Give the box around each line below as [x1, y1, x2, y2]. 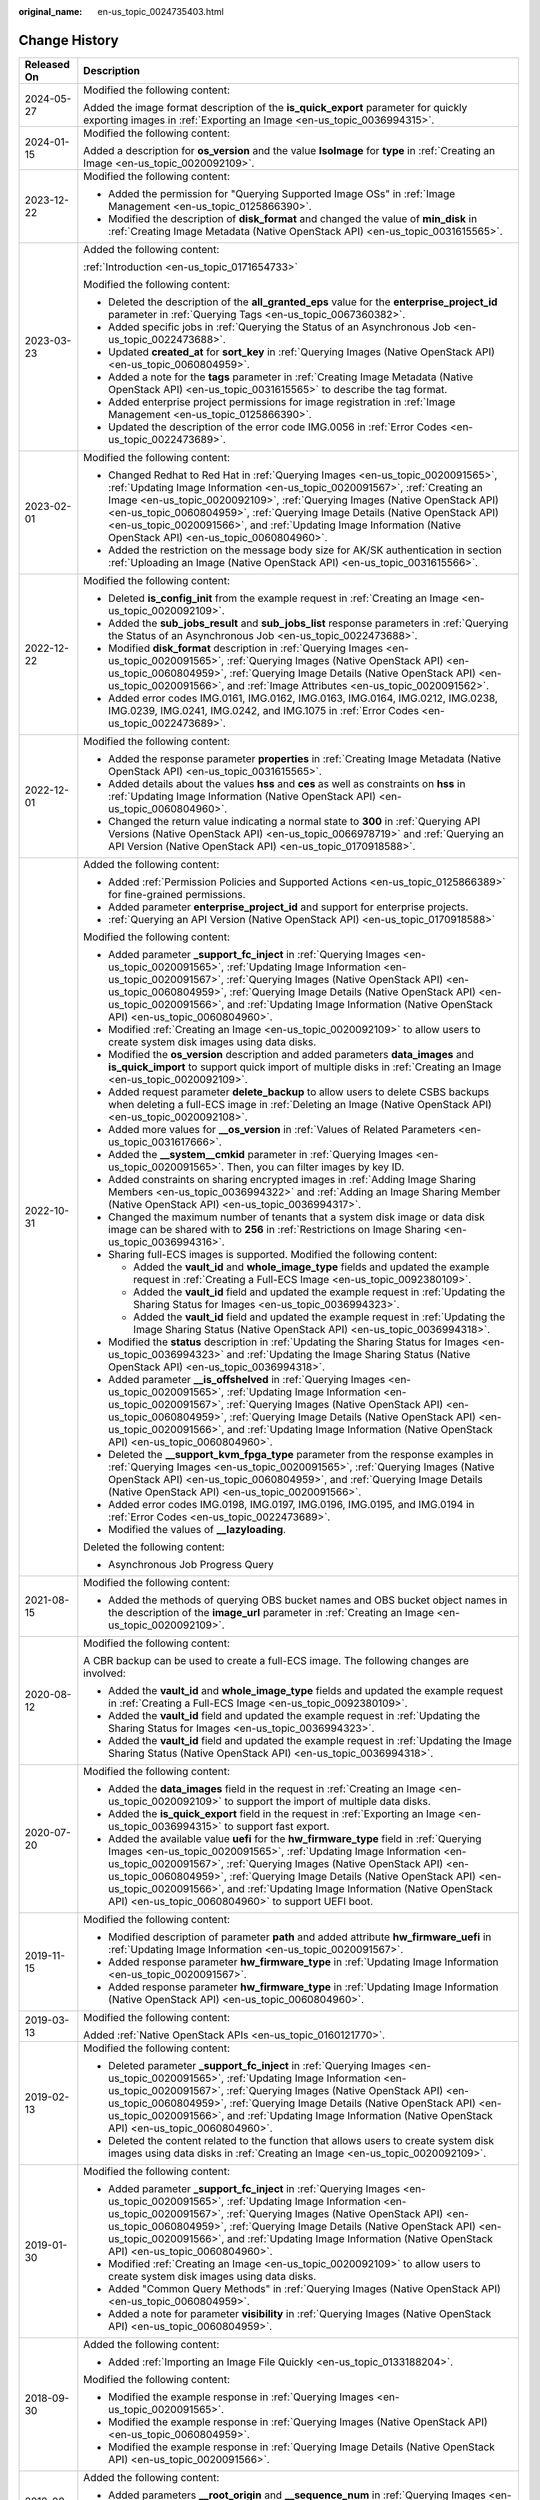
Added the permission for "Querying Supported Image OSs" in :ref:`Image [108, 186, 456, 200]
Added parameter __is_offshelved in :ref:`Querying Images [108, 1372, 386, 1386]
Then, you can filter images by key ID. [226, 1160, 405, 1174]
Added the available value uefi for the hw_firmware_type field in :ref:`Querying [108, 1831, 482, 1845]
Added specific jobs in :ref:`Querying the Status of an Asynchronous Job [108, 320, 451, 334]
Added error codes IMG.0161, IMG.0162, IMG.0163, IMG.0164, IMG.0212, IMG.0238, [108, 691, 499, 705]
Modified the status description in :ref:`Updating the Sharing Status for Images [108, 1335, 479, 1349]
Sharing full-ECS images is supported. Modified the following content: [108, 1247, 438, 1261]
